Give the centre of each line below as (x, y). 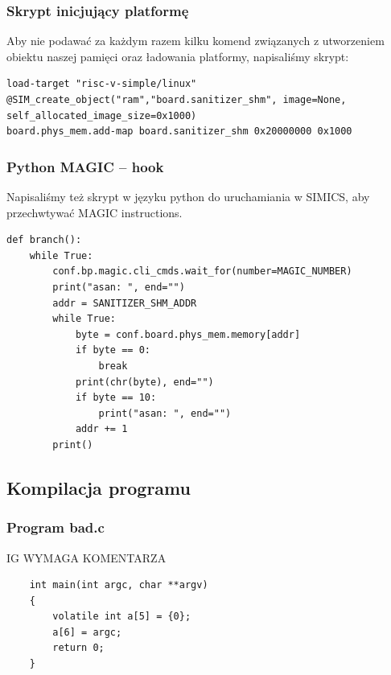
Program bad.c (56, 527)
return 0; (78, 648)
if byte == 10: (116, 398)
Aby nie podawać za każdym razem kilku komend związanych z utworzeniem (195, 41)
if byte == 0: (113, 350)
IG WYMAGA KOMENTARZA (86, 557)
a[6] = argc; (87, 632)
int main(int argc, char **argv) (119, 585)
